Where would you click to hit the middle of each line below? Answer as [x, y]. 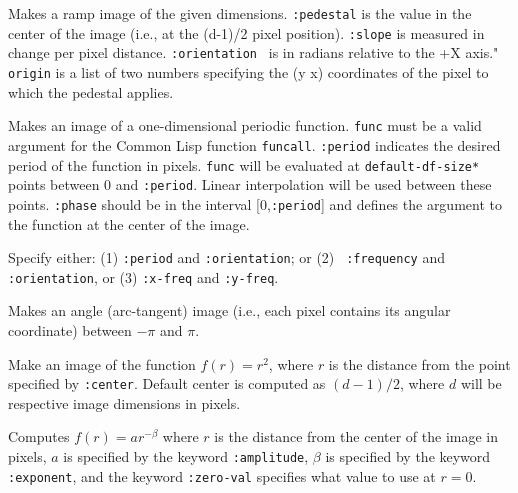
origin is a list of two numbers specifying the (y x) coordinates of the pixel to [248, 71]
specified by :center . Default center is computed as [167, 383]
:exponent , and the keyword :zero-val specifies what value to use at [222, 475]
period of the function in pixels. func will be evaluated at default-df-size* [244, 164]
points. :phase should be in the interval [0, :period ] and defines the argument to [255, 203]
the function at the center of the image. [129, 223]
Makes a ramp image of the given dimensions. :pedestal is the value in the [240, 13]
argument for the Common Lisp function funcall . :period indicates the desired [254, 144]
